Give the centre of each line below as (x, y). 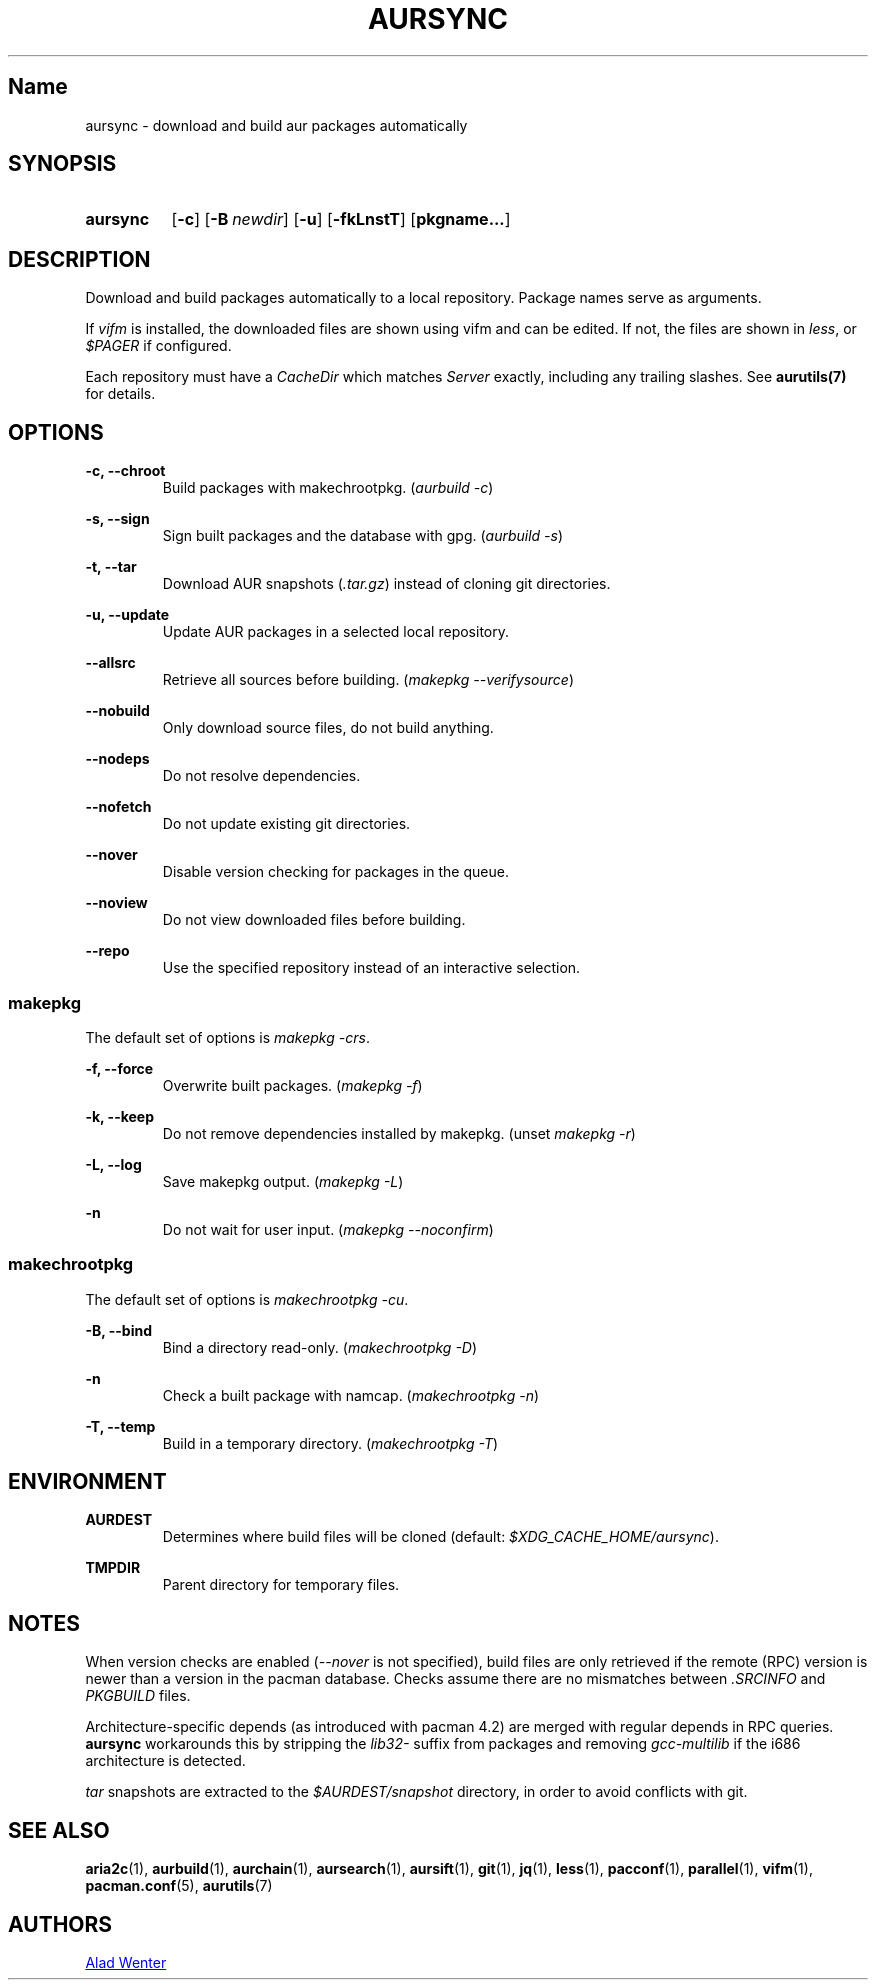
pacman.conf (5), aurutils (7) (179, 1886)
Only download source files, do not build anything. (328, 728)
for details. (120, 394)
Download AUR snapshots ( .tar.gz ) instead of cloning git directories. (386, 584)
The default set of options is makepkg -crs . (227, 1037)
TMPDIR (113, 1568)
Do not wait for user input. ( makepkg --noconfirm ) (328, 1229)
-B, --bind (119, 1330)
